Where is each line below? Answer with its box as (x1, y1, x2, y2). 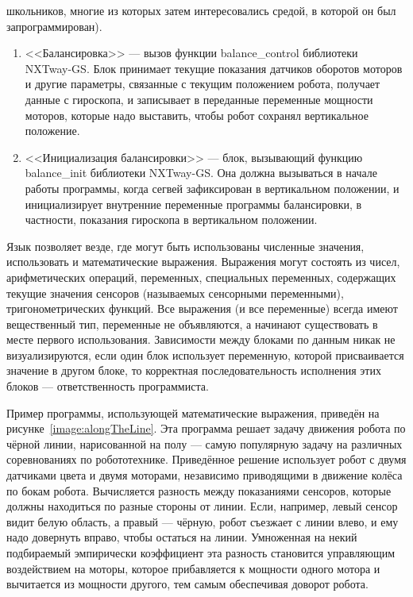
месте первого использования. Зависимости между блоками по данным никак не (6, 331, 396, 348)
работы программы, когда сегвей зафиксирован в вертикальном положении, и (25, 179, 399, 196)
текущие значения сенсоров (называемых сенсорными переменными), (6, 284, 344, 301)
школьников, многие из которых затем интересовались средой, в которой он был (6, 2, 396, 18)
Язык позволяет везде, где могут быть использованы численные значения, (6, 237, 365, 254)
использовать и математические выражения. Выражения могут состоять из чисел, (6, 253, 400, 270)
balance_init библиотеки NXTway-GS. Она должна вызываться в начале (25, 164, 377, 181)
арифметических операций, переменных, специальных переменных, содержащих (6, 268, 396, 285)
